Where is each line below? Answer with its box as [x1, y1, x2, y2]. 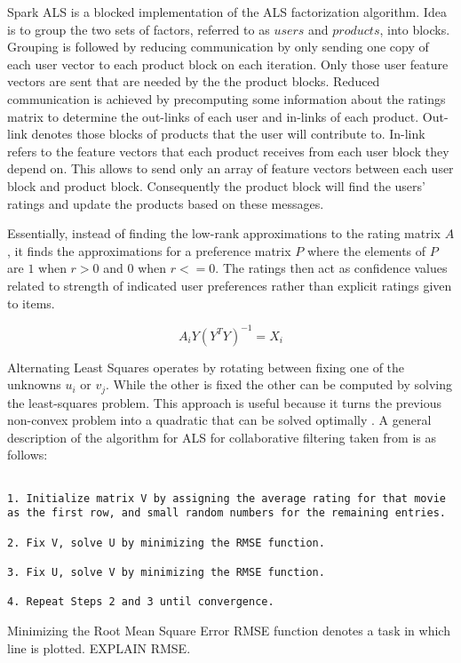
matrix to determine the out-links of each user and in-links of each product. [7, 107, 419, 125]
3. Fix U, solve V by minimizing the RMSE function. [7, 565, 325, 579]
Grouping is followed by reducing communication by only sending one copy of [7, 37, 429, 56]
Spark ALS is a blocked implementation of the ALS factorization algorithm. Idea [7, 3, 447, 20]
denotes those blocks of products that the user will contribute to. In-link [31, 124, 425, 143]
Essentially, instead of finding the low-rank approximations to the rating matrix [7, 224, 441, 243]
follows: [7, 445, 48, 464]
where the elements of [306, 241, 426, 260]
